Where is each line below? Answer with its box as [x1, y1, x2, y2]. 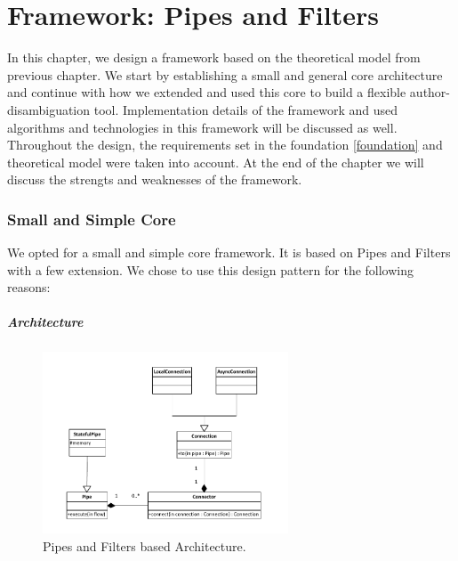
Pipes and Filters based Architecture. [43, 536, 246, 555]
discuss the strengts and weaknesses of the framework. [7, 170, 302, 189]
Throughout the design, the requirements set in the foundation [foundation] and [7, 135, 443, 154]
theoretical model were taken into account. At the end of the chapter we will [7, 152, 424, 171]
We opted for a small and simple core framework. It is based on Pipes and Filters [7, 243, 451, 262]
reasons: [7, 278, 51, 297]
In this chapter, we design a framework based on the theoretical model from [7, 48, 421, 67]
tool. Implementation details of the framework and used [93, 100, 398, 118]
